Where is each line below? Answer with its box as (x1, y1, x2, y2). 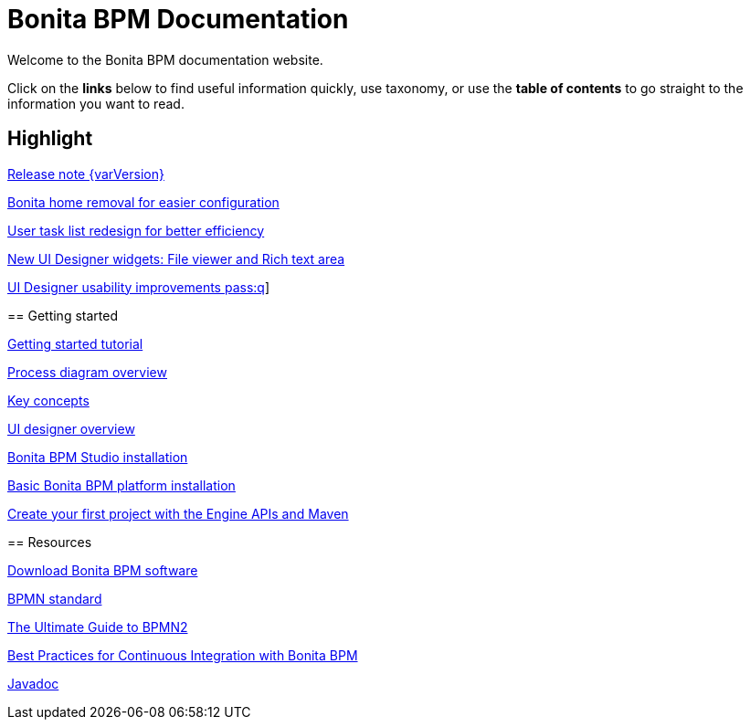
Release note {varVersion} (7, 165, 164, 182)
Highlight (7, 127, 93, 151)
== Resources (7, 533, 92, 550)
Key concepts (7, 392, 90, 408)
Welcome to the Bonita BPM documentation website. (7, 51, 323, 68)
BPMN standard (7, 590, 102, 606)
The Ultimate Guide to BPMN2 (7, 618, 188, 635)
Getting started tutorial (7, 335, 143, 352)
